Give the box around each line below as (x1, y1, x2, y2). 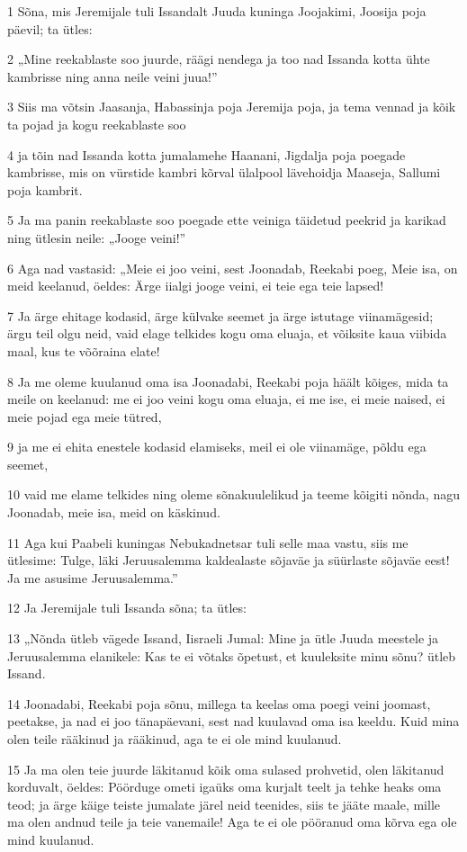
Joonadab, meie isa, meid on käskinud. (7, 503, 220, 522)
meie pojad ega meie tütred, (7, 407, 162, 426)
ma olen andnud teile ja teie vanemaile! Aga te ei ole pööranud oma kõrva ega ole (7, 812, 457, 831)
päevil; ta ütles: (7, 19, 93, 38)
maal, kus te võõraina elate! (7, 341, 160, 360)
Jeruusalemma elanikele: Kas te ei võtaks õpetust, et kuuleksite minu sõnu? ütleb (7, 646, 456, 665)
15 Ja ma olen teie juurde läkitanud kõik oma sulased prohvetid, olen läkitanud (7, 759, 445, 778)
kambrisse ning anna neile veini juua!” (7, 67, 218, 85)
